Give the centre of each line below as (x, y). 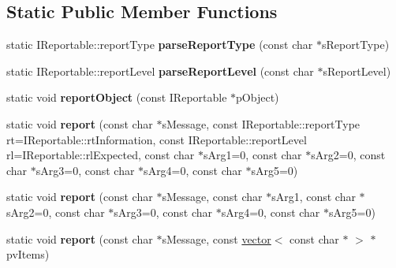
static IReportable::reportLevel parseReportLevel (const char (160, 71)
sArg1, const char (314, 197)
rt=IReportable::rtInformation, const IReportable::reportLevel (157, 139)
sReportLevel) (357, 71)
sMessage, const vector (217, 238)
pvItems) (28, 254)
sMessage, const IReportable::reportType (261, 123)
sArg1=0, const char (252, 155)
